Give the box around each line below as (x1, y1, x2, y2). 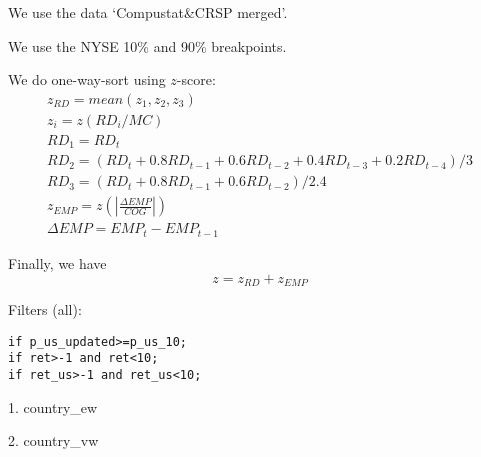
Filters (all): (8, 298, 82, 319)
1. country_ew (8, 396, 98, 417)
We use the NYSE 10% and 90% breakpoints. (8, 35, 287, 56)
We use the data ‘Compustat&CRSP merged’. (8, 2, 288, 22)
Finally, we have (8, 252, 107, 273)
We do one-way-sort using (8, 69, 166, 90)
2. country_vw (8, 430, 99, 451)
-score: (176, 69, 216, 90)
